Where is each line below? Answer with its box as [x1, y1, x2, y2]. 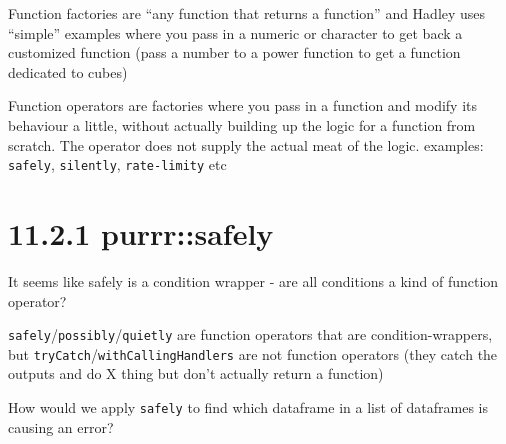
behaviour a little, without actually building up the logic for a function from [8, 114, 476, 135]
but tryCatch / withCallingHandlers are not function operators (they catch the [8, 343, 498, 364]
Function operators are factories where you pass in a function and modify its [8, 95, 478, 116]
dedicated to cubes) [8, 61, 128, 82]
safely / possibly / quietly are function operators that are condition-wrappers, [8, 324, 493, 345]
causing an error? [8, 416, 114, 437]
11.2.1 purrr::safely [8, 213, 274, 253]
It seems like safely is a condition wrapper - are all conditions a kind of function [8, 270, 499, 291]
